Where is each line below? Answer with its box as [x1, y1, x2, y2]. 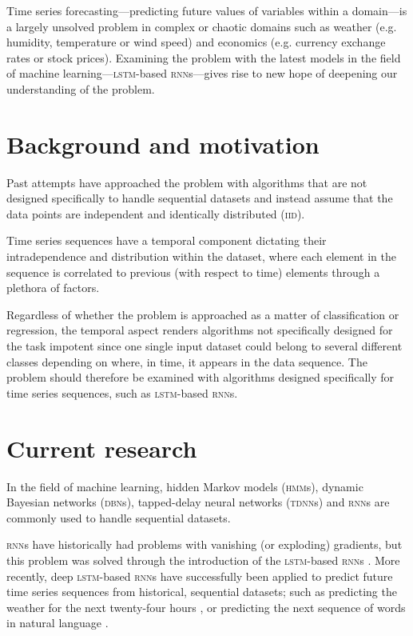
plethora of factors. [6, 279, 100, 296]
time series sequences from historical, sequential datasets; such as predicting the [6, 583, 397, 600]
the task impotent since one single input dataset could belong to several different [6, 338, 403, 354]
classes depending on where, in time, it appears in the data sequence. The [6, 353, 367, 370]
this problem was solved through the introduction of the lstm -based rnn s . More [6, 551, 400, 568]
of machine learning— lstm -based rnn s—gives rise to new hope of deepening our [6, 65, 398, 82]
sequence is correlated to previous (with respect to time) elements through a [6, 263, 380, 280]
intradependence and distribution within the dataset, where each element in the [6, 248, 396, 265]
